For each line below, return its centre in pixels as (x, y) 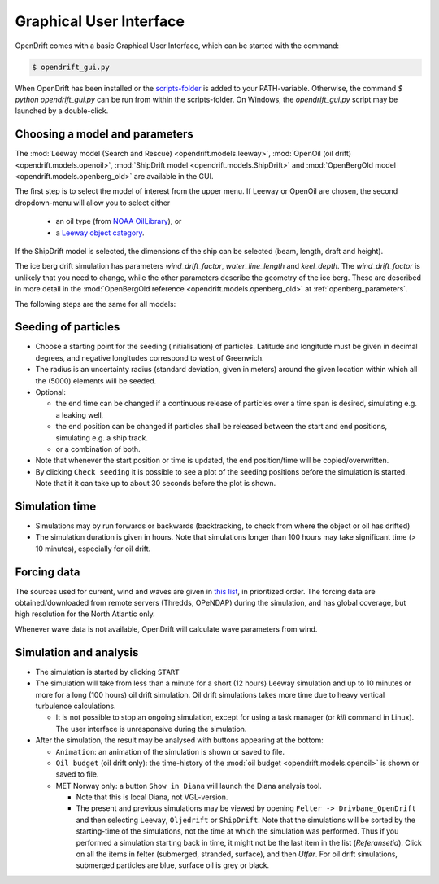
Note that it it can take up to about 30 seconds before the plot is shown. (156, 484)
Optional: (51, 392)
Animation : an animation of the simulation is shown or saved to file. (170, 751)
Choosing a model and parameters (104, 134)
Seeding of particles (67, 327)
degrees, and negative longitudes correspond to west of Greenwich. (150, 357)
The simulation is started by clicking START (107, 672)
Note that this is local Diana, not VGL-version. (152, 797)
